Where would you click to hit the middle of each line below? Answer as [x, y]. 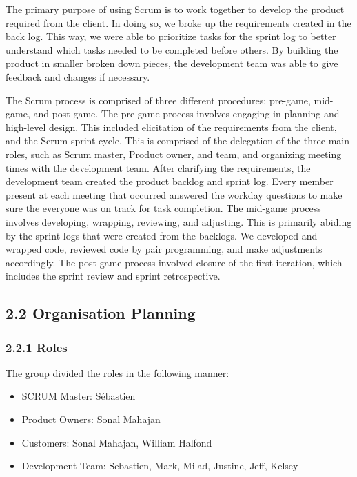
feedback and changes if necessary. [78, 76]
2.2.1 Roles [37, 347]
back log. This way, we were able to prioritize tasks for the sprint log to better [171, 36]
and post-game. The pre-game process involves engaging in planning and [186, 114]
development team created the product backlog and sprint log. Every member [170, 181]
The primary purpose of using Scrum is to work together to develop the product [175, 9]
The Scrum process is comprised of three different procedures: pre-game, [158, 100]
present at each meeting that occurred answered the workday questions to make [174, 194]
